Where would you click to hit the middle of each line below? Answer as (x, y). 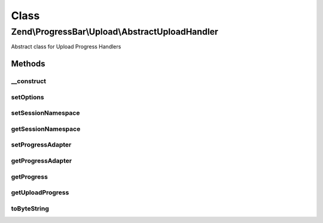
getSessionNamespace (46, 129)
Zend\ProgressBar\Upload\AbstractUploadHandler (115, 32)
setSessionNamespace (45, 113)
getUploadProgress (40, 193)
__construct (29, 81)
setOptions (28, 97)
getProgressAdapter (41, 160)
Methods (28, 64)
